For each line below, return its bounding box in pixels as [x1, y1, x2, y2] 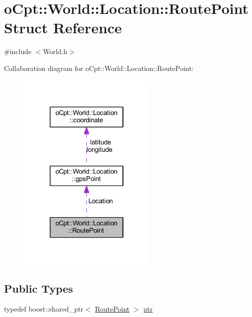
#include [4, 46, 32, 57]
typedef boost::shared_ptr [4, 304, 84, 314]
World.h [43, 46, 67, 57]
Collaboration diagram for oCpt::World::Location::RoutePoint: [4, 63, 194, 73]
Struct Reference [4, 17, 122, 38]
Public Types [4, 280, 73, 296]
